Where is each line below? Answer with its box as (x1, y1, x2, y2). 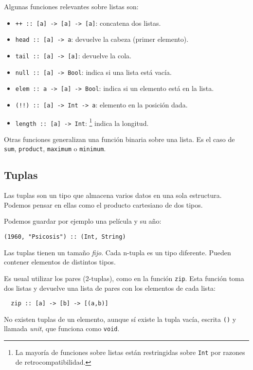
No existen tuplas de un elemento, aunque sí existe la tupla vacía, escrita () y (4, 314, 236, 324)
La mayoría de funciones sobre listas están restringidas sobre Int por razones (15, 347, 245, 357)
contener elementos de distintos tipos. (4, 257, 116, 267)
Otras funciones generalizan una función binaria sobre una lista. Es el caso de (4, 134, 235, 144)
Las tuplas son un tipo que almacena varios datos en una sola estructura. (4, 190, 222, 200)
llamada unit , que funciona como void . (4, 323, 120, 334)
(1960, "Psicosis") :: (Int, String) (4, 233, 126, 241)
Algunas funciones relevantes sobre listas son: (4, 1, 139, 11)
